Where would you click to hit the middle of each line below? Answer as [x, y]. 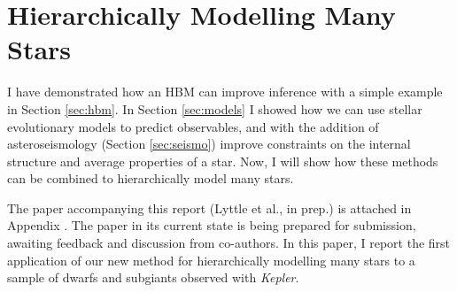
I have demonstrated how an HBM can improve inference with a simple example [225, 92]
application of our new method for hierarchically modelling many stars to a [211, 260]
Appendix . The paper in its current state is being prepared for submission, [212, 225]
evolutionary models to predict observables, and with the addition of [193, 126]
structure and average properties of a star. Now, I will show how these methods [223, 161]
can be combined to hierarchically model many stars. [151, 178]
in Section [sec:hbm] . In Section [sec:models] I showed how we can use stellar [215, 108]
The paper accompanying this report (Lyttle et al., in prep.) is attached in [209, 207]
